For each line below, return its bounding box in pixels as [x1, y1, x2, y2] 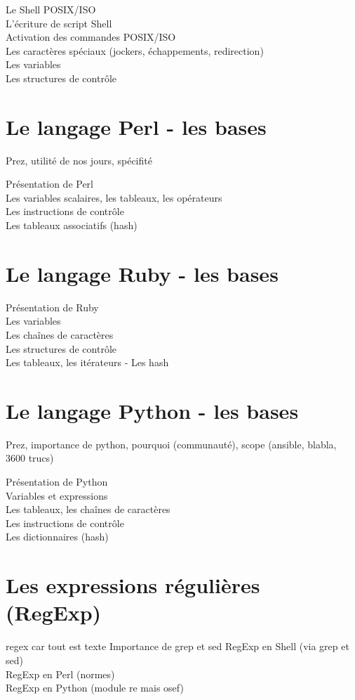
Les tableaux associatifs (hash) [6, 218, 138, 233]
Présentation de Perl [6, 176, 93, 191]
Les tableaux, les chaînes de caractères [6, 502, 170, 517]
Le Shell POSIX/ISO [6, 2, 96, 16]
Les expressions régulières [6, 571, 260, 599]
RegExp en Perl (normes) [6, 666, 115, 681]
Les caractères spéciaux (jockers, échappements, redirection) [6, 43, 264, 58]
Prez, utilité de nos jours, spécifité [6, 153, 152, 167]
